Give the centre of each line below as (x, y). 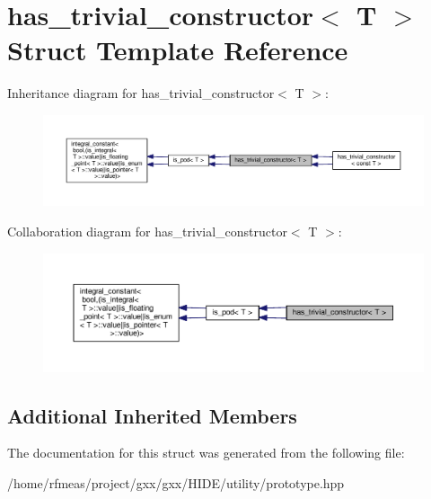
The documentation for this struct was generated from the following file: (206, 453)
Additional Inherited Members (152, 415)
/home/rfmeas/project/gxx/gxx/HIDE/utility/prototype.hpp (176, 483)
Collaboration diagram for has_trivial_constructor (147, 231)
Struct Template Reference (178, 50)
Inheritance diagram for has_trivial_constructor (141, 93)
